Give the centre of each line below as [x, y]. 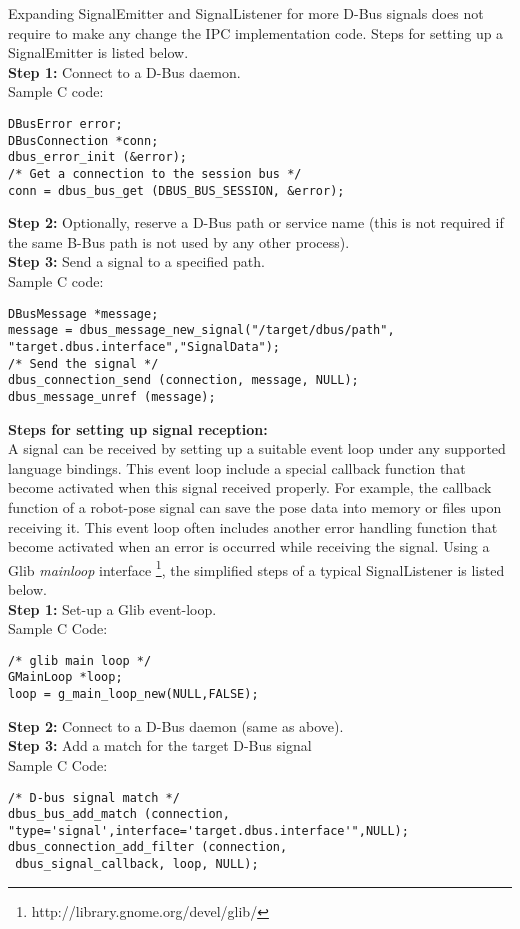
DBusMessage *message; [83, 313]
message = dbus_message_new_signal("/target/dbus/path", [201, 330]
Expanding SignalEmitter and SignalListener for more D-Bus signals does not [246, 13]
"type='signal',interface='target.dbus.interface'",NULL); [208, 830]
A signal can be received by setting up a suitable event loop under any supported [257, 448]
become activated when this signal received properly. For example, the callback [250, 487]
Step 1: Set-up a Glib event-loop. [112, 608]
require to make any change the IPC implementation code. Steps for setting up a [256, 32]
